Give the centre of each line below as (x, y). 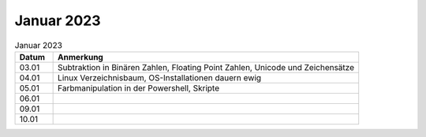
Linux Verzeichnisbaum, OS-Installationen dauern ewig (160, 77)
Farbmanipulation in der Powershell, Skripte (139, 88)
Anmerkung (81, 57)
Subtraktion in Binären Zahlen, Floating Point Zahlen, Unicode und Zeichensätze (206, 67)
